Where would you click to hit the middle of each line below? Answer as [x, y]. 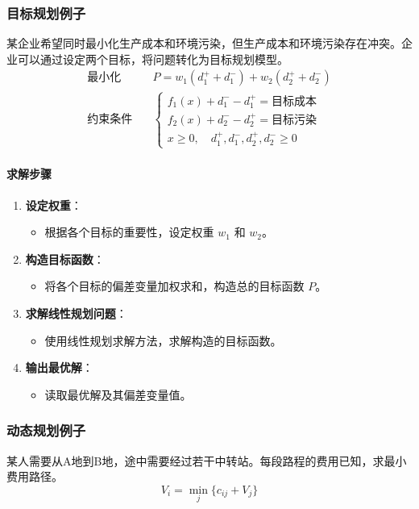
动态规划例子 [46, 430]
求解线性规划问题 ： [76, 313]
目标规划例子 [46, 13]
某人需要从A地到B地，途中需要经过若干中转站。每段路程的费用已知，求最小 [207, 460]
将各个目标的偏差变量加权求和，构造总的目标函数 [174, 286]
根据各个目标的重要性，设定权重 [129, 232]
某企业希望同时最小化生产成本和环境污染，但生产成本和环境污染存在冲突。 [204, 43]
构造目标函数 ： [65, 259]
